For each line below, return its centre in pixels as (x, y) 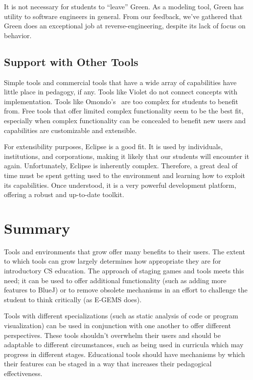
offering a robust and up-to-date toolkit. (64, 194)
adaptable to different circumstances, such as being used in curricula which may (124, 345)
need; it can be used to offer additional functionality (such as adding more (115, 280)
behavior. (18, 35)
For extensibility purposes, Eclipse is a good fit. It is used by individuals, (113, 146)
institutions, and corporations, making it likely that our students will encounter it (127, 156)
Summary (37, 228)
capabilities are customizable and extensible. (70, 130)
